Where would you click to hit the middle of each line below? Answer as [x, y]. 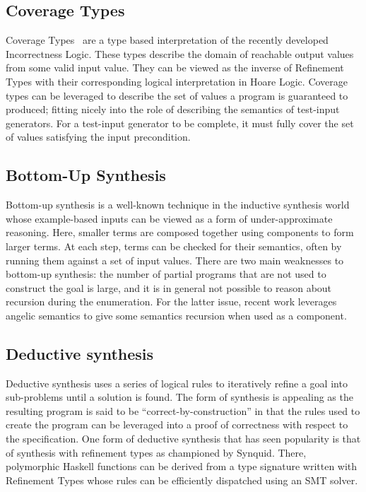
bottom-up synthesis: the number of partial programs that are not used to [166, 274]
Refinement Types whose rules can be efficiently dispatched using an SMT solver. [182, 480]
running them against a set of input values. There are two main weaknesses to [175, 260]
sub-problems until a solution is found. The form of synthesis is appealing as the [179, 397]
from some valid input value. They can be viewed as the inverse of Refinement [175, 68]
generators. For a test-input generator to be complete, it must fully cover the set [180, 123]
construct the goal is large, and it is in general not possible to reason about [169, 287]
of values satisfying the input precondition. [98, 137]
